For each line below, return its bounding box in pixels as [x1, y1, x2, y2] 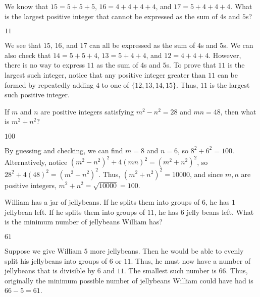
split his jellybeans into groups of [5, 255, 107, 266]
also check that [5, 49, 51, 60]
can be [217, 69, 238, 80]
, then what [220, 106, 256, 116]
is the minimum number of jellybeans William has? [5, 216, 163, 227]
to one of [101, 79, 129, 90]
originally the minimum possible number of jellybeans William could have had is [5, 275, 253, 285]
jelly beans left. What [186, 206, 254, 217]
